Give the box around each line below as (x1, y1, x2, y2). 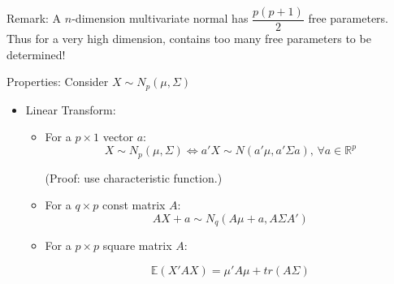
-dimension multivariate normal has (71, 10, 249, 27)
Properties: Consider (6, 73, 109, 90)
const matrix (102, 196, 166, 213)
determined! (6, 45, 66, 62)
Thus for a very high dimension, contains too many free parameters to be (6, 30, 371, 47)
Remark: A (6, 10, 62, 27)
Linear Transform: (25, 101, 116, 118)
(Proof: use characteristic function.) (45, 169, 223, 186)
